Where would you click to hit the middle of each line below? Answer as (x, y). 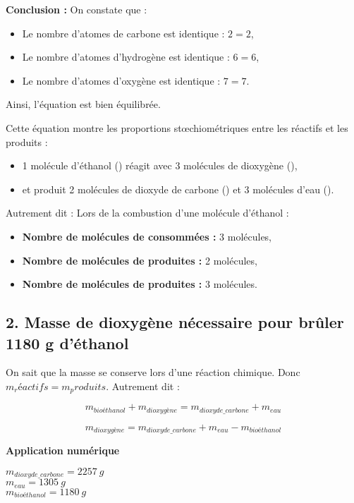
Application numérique (63, 450)
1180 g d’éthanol (67, 343)
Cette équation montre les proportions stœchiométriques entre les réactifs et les (177, 127)
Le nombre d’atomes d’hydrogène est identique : (126, 57)
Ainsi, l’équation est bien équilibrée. (83, 104)
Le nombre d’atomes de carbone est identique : (123, 33)
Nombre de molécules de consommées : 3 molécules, (147, 236)
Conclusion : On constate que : (77, 9)
